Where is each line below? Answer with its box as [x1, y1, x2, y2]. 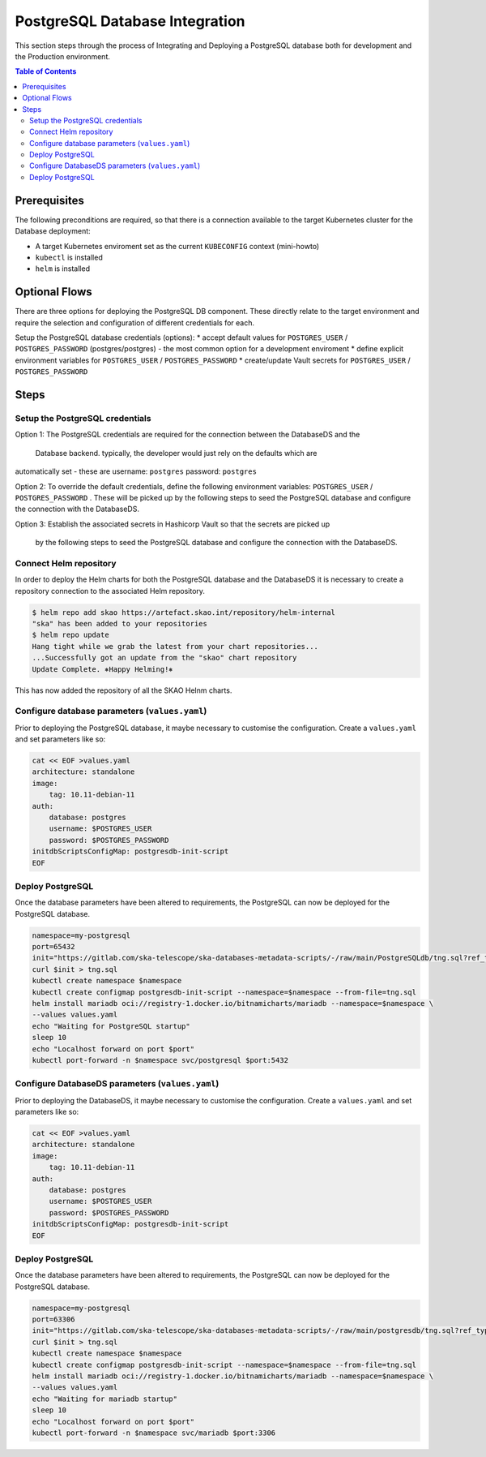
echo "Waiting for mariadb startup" [32, 1394, 178, 1403]
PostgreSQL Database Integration [15, 12, 246, 30]
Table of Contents [15, 67, 77, 76]
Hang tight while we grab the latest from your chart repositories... [32, 642, 319, 651]
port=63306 [32, 1315, 75, 1324]
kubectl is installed [35, 252, 103, 262]
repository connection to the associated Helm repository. [15, 586, 206, 595]
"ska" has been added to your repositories [32, 619, 208, 628]
